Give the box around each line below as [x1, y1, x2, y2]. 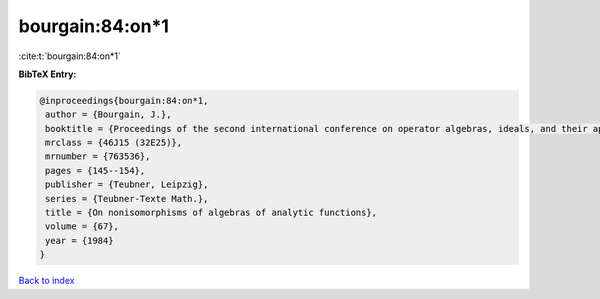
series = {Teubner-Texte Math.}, [45, 193, 209, 204]
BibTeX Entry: [18, 68, 77, 80]
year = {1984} [45, 235, 114, 246]
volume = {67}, [45, 221, 120, 232]
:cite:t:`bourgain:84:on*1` [18, 50, 122, 62]
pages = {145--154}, [45, 165, 146, 176]
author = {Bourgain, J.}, [45, 109, 172, 120]
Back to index [18, 275, 75, 287]
